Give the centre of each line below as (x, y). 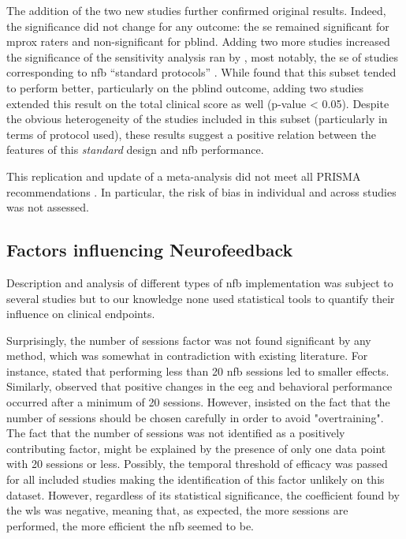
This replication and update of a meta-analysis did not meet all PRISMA (184, 176)
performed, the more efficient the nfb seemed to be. (130, 525)
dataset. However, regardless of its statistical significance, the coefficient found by (203, 494)
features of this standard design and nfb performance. (135, 150)
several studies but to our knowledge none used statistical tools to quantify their (201, 298)
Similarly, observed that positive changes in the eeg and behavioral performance (199, 386)
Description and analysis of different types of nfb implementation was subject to (200, 282)
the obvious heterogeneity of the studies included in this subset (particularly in (197, 119)
